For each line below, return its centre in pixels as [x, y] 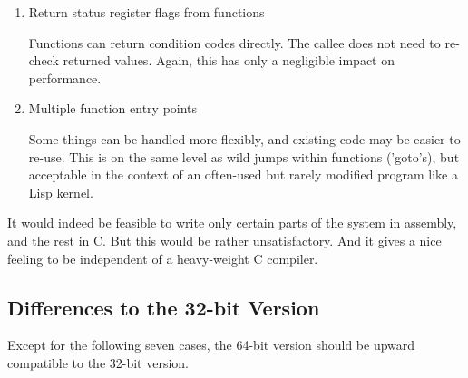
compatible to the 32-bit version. [98, 362]
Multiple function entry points [113, 108]
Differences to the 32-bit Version [164, 307]
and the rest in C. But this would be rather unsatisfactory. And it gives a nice [224, 240]
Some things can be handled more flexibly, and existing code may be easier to [244, 138]
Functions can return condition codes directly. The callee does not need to [234, 42]
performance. [65, 78]
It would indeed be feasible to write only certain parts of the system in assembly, [232, 223]
